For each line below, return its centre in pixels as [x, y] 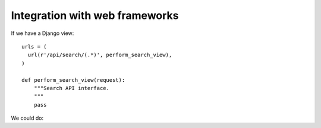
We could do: [27, 118]
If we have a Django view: [43, 33]
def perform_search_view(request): [73, 80]
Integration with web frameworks [95, 15]
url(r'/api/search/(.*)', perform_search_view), [100, 55]
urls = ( [34, 47]
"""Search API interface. [72, 88]
